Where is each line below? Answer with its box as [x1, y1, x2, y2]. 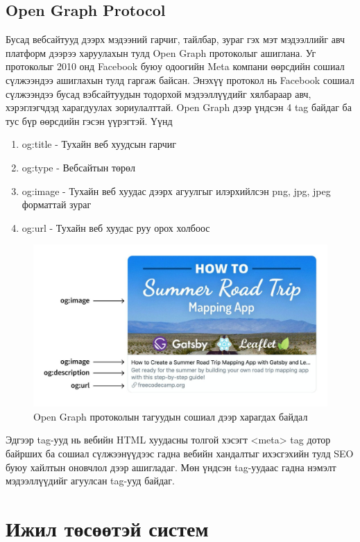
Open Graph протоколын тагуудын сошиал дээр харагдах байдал [33, 409, 308, 423]
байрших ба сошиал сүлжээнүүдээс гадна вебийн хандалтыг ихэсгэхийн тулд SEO [6, 446, 354, 461]
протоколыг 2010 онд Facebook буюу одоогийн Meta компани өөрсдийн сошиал [6, 59, 345, 74]
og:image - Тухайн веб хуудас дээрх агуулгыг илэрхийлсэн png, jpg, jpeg [22, 183, 331, 198]
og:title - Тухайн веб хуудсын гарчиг [22, 137, 176, 151]
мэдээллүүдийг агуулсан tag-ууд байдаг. [6, 473, 175, 488]
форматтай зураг [22, 197, 92, 212]
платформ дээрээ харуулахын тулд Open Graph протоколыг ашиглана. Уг [6, 45, 316, 60]
